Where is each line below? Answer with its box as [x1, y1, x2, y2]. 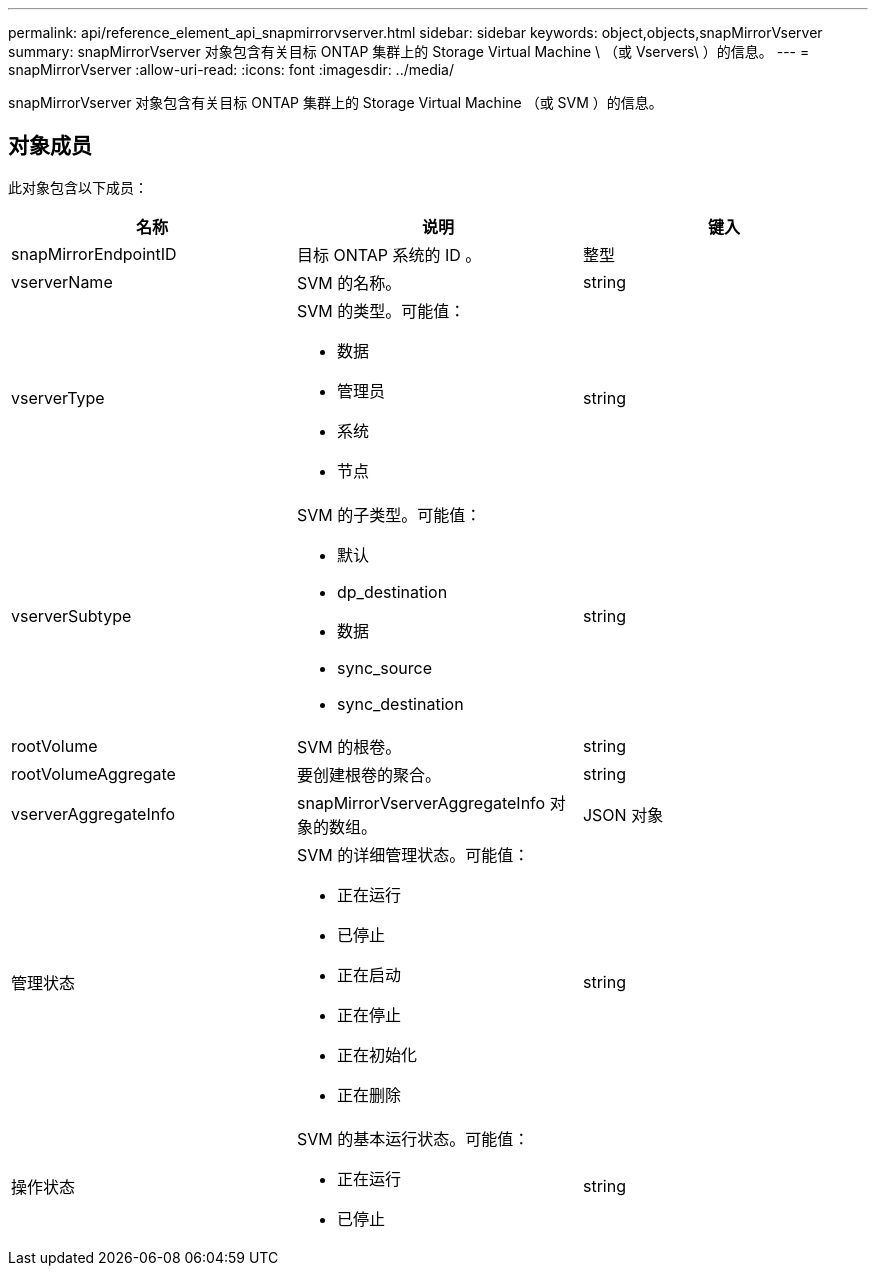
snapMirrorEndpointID [11, 243, 177, 264]
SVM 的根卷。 [296, 736, 402, 757]
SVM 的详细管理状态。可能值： [296, 844, 530, 865]
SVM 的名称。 [296, 272, 402, 293]
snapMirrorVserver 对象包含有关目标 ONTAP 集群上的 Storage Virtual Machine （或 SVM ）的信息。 [8, 94, 663, 111]
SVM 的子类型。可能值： [296, 504, 482, 525]
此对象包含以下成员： [8, 178, 148, 196]
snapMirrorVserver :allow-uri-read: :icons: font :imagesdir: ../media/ [8, 61, 455, 78]
